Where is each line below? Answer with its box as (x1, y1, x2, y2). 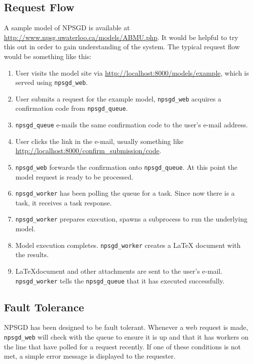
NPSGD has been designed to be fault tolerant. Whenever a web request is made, (4, 322, 248, 332)
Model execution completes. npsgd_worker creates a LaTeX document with (15, 240, 241, 250)
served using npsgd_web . (15, 77, 88, 87)
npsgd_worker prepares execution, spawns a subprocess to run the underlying (15, 214, 248, 224)
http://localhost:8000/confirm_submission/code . (15, 145, 162, 156)
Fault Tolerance (4, 299, 84, 314)
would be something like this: (4, 51, 92, 61)
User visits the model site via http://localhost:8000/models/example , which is (15, 67, 249, 78)
